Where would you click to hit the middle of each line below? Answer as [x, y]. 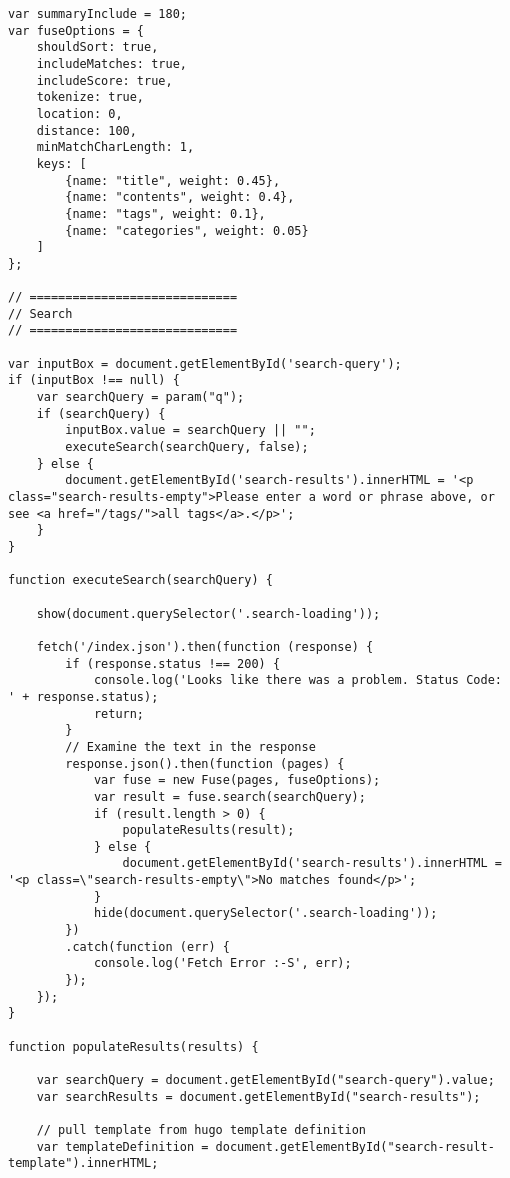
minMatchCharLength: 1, [115, 147]
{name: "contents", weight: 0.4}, [180, 197]
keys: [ [61, 163]
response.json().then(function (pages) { [205, 763]
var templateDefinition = [122, 1146]
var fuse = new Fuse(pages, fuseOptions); [237, 780]
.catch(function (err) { [147, 946]
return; [119, 713]
